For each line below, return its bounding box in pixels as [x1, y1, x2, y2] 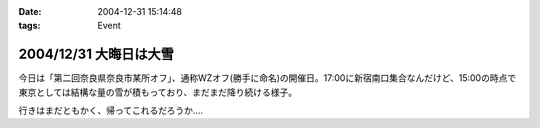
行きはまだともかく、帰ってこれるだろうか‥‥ [18, 105, 204, 117]
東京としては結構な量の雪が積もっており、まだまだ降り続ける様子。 [18, 86, 298, 98]
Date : [18, 6, 42, 17]
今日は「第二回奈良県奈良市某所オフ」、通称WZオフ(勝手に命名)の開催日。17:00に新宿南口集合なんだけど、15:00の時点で [18, 72, 517, 84]
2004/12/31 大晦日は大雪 [18, 46, 174, 63]
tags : [18, 20, 41, 32]
